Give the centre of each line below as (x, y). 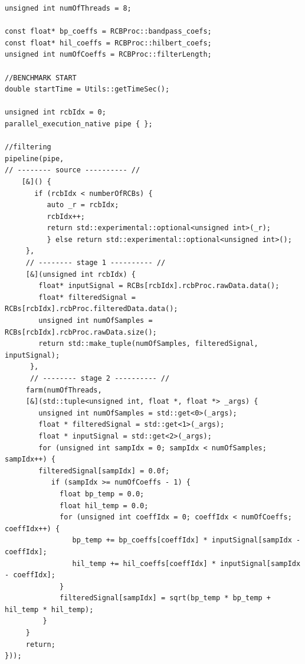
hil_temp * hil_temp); (49, 609)
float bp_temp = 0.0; (102, 494)
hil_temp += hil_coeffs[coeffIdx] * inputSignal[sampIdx (186, 563)
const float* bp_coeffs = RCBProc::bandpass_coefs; (108, 32)
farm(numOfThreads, (64, 390)
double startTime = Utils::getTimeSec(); (87, 89)
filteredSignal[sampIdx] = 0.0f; (104, 471)
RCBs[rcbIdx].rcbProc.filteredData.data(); (91, 309)
